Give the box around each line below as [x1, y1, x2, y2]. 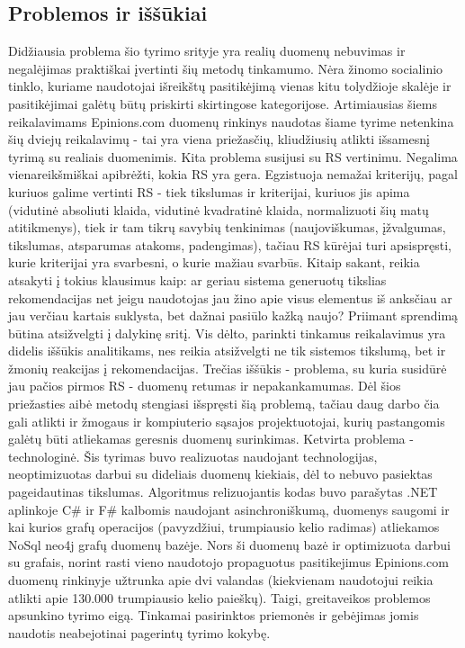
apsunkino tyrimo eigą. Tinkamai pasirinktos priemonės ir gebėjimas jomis [8, 606, 419, 625]
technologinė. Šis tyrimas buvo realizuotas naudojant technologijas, [8, 446, 378, 465]
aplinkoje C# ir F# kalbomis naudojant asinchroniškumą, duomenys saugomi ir [8, 499, 450, 518]
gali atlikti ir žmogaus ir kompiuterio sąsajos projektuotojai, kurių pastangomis [8, 411, 445, 430]
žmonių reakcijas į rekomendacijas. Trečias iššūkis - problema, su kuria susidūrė [8, 358, 447, 377]
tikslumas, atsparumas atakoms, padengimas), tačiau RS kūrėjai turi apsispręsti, [8, 235, 452, 254]
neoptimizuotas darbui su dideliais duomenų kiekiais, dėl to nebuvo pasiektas [8, 464, 433, 483]
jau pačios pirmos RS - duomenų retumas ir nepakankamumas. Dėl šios [8, 376, 401, 395]
